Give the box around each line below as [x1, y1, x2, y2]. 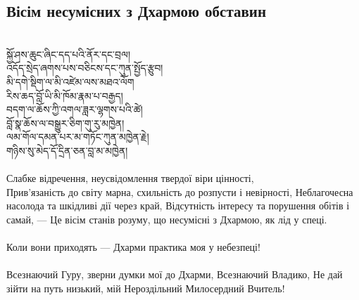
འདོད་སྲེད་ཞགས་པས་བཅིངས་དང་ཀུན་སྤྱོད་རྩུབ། [6, 60, 163, 75]
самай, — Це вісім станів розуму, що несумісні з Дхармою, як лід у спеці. [6, 211, 327, 226]
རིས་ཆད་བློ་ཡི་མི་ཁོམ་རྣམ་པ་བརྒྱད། [6, 88, 123, 103]
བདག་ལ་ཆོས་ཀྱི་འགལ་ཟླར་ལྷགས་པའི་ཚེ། [6, 102, 143, 117]
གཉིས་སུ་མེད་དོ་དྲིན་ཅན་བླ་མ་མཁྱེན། [6, 143, 128, 157]
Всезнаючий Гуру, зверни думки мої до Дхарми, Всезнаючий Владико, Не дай [6, 267, 343, 282]
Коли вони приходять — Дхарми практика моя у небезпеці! [6, 240, 260, 254]
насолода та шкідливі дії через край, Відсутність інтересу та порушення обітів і [6, 198, 350, 213]
